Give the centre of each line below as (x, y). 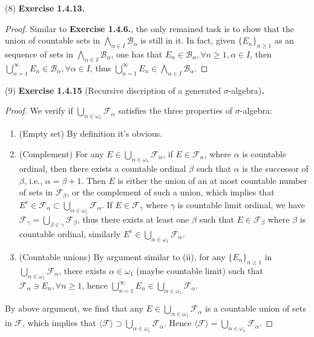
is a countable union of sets (255, 308)
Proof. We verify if (39, 110)
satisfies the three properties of (175, 110)
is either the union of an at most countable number (212, 180)
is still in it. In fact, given (188, 40)
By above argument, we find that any (74, 308)
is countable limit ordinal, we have (241, 204)
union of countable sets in (53, 40)
